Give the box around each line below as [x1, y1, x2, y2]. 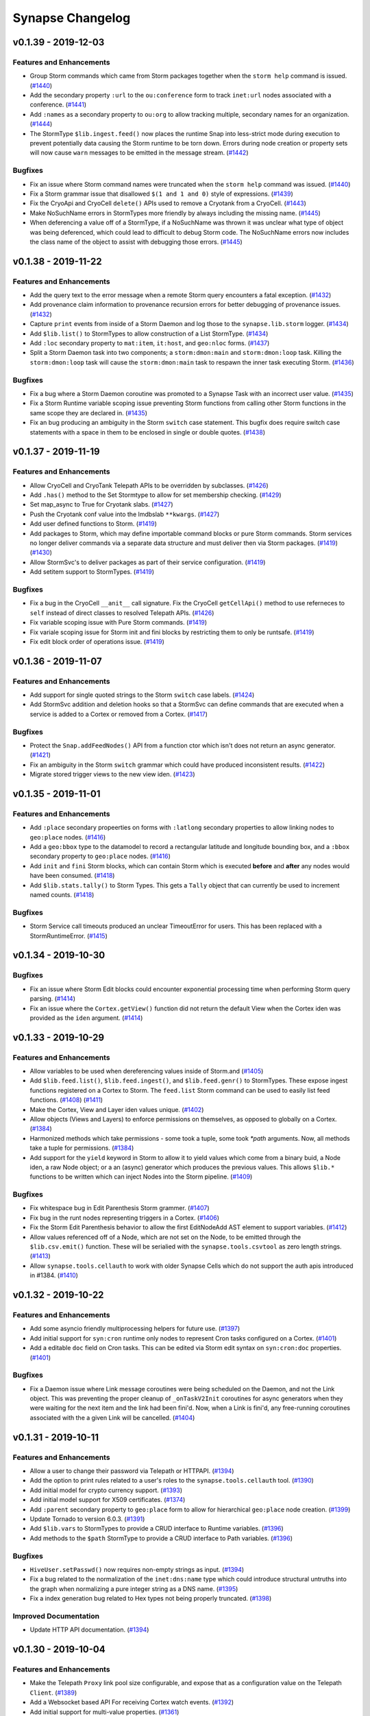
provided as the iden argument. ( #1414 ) [29, 1013, 143, 1022]
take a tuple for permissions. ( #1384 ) [29, 1144, 134, 1152]
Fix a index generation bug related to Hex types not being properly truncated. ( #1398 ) [29, 1595, 272, 1603]
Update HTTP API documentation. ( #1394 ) [29, 1625, 149, 1634]
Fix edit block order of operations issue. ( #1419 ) [29, 637, 164, 645]
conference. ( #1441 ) [29, 100, 87, 109]
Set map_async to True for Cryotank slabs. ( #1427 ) [29, 500, 174, 509]
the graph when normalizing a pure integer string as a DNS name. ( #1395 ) [29, 1584, 238, 1592]
